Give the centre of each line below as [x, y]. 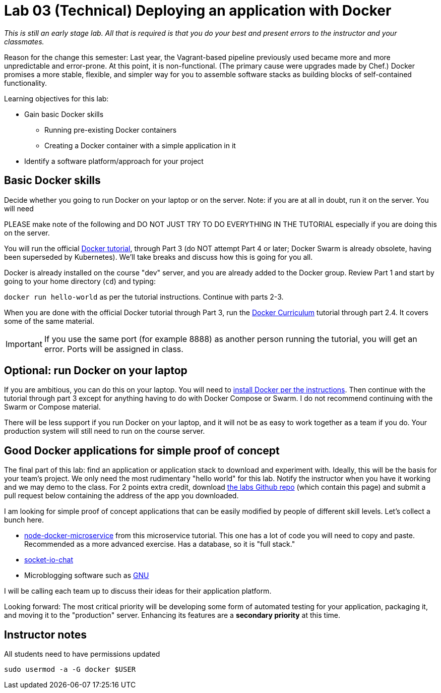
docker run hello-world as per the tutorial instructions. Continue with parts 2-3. [144, 297]
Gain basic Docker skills [64, 114]
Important [24, 344]
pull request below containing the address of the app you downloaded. [121, 496]
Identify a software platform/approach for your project [114, 161]
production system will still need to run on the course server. [105, 431]
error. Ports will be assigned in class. [114, 349]
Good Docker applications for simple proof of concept [142, 450]
